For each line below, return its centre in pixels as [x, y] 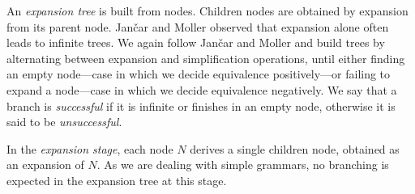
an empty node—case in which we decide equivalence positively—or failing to [199, 74]
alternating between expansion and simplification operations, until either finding [206, 58]
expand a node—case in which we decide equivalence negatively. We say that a [202, 89]
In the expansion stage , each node [90, 148]
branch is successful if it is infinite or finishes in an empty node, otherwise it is [201, 105]
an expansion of [45, 164]
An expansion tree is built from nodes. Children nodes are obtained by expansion [207, 11]
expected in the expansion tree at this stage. [117, 180]
